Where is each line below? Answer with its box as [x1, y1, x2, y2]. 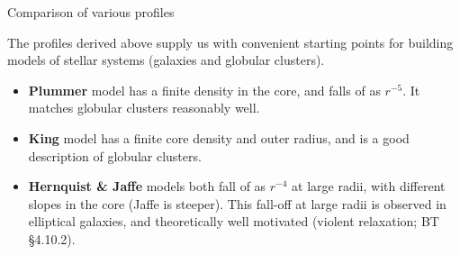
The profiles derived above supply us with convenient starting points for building [7, 32, 454, 51]
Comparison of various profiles [7, 3, 175, 21]
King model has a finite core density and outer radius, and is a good [28, 128, 410, 147]
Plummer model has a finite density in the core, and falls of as [28, 80, 381, 99]
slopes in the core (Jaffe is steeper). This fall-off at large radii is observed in [28, 194, 446, 213]
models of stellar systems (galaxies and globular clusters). [7, 50, 325, 69]
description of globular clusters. [28, 146, 202, 165]
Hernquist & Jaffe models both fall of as [28, 177, 266, 196]
